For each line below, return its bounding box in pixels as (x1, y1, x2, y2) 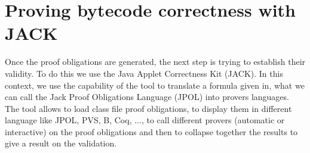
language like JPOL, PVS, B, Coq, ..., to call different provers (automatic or (5, 114, 285, 126)
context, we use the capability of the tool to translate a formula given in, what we (5, 79, 305, 91)
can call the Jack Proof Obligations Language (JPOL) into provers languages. (5, 90, 289, 103)
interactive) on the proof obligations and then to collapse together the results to (5, 125, 298, 138)
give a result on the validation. (5, 137, 117, 149)
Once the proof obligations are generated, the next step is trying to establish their (5, 55, 306, 68)
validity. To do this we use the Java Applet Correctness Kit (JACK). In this (5, 67, 283, 79)
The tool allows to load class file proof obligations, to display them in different (5, 102, 292, 114)
